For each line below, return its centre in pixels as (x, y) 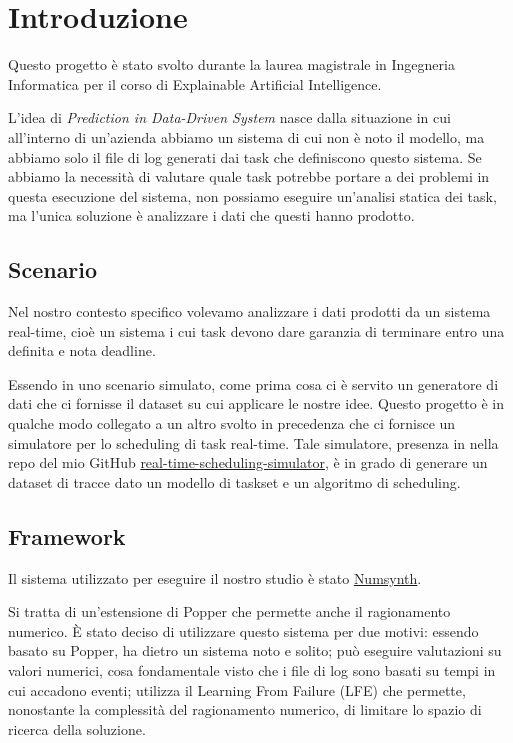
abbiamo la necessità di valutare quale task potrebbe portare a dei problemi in (249, 176)
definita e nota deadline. (82, 350)
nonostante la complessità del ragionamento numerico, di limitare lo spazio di (245, 709)
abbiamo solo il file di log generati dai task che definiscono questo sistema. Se (245, 156)
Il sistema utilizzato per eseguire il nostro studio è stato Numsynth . (215, 577)
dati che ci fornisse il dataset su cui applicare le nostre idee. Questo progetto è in (256, 403)
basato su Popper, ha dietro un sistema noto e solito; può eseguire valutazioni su (255, 650)
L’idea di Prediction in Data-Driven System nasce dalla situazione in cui (229, 117)
